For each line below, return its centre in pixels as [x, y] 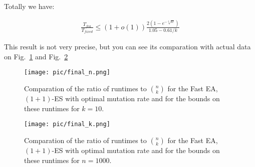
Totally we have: [29, 6]
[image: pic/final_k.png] [67, 124]
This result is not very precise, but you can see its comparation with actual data [127, 47]
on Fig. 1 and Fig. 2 [36, 56]
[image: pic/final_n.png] [67, 73]
